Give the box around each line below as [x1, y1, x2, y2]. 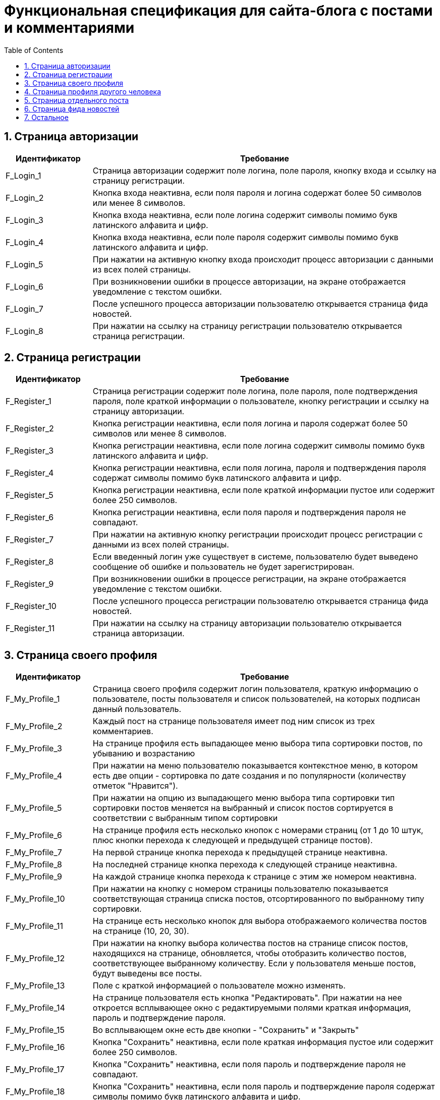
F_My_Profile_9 [6, 871, 62, 882]
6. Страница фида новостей [24, 104, 120, 113]
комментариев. [92, 726, 153, 737]
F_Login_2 [6, 192, 44, 203]
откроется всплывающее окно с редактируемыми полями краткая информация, [92, 1003, 411, 1013]
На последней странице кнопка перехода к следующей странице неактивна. [92, 859, 398, 870]
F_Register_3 [6, 446, 54, 456]
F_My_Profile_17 [6, 1064, 65, 1075]
